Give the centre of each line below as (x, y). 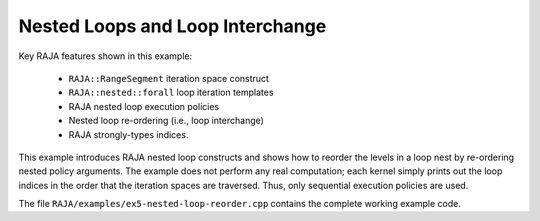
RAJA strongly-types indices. (128, 134)
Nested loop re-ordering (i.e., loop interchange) (166, 121)
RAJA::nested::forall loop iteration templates (171, 92)
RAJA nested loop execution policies (144, 106)
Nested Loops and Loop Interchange (172, 26)
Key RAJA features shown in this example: (105, 56)
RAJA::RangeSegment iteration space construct (169, 78)
